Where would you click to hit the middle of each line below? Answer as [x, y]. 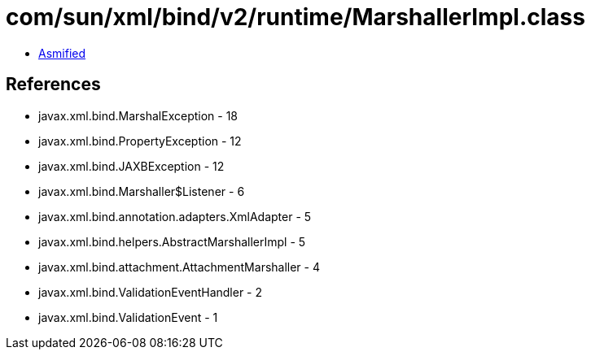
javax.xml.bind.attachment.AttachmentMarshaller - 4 [179, 267]
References [53, 85]
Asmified [62, 53]
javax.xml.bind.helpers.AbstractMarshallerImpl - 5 [172, 241]
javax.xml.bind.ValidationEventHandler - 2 [151, 292]
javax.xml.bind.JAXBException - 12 [131, 166]
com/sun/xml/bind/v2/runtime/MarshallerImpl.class [295, 17]
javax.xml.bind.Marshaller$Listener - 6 [142, 191]
